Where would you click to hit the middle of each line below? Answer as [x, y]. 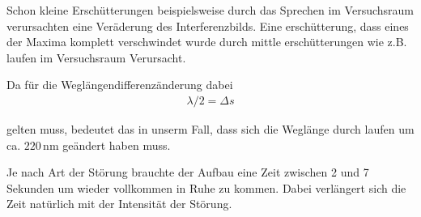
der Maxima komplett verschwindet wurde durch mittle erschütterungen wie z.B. [207, 42]
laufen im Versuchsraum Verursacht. [96, 57]
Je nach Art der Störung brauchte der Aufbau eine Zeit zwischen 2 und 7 [188, 172]
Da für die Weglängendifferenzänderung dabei [120, 85]
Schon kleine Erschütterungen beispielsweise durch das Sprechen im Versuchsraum [210, 10]
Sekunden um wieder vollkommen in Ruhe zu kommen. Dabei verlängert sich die [206, 187]
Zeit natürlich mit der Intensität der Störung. [119, 204]
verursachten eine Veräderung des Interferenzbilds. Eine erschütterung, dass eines [208, 26]
